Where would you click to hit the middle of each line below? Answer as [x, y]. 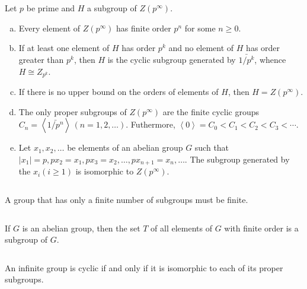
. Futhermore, [151, 124]
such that [212, 147]
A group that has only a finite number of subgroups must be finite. [127, 199]
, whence [270, 60]
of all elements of [182, 228]
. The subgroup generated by [237, 159]
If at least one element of [64, 48]
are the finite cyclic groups [211, 111]
